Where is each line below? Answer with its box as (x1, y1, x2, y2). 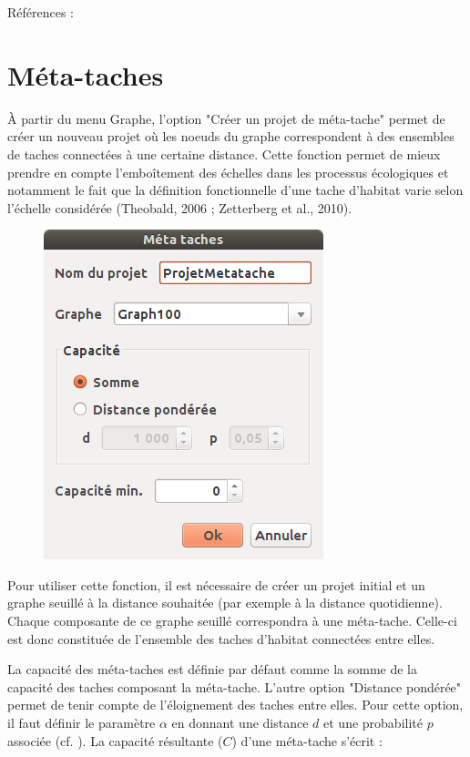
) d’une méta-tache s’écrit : (231, 731, 383, 750)
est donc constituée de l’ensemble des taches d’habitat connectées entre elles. (7, 629, 435, 648)
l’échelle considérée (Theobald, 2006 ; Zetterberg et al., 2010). (7, 198, 352, 217)
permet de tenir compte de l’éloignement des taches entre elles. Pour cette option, (7, 695, 464, 714)
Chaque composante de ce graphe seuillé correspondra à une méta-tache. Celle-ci (7, 611, 457, 630)
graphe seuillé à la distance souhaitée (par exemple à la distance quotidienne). (7, 593, 443, 612)
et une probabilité (323, 713, 423, 732)
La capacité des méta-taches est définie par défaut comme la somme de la (7, 660, 417, 679)
